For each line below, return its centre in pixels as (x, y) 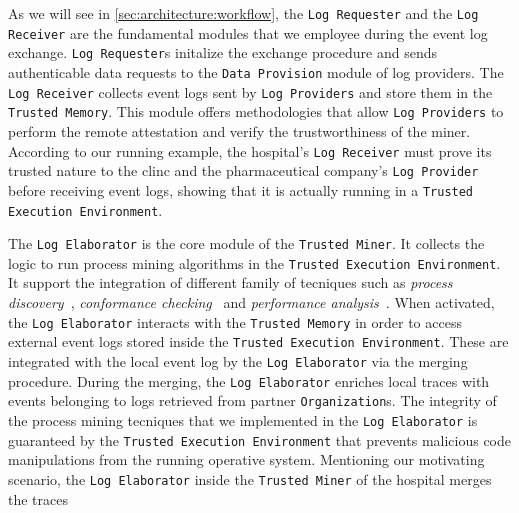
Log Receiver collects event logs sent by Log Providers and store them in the (250, 91)
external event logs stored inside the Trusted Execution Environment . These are (258, 341)
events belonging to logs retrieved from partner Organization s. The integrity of (252, 400)
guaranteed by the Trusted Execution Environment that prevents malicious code (259, 439)
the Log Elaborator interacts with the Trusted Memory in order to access (235, 321)
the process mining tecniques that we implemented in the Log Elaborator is (243, 419)
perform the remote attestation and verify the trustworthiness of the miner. (239, 130)
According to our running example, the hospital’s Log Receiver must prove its (250, 150)
